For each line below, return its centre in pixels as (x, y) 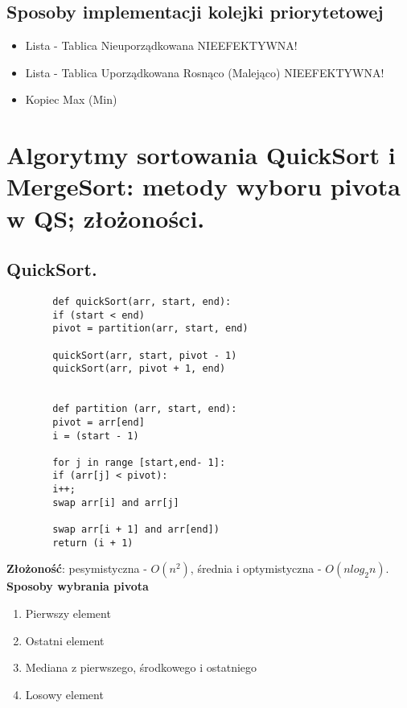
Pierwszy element (68, 613)
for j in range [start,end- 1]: (139, 462)
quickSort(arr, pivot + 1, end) (139, 369)
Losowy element (64, 694)
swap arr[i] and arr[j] (116, 502)
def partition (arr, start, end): (145, 409)
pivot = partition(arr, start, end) (150, 329)
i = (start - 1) (96, 436)
